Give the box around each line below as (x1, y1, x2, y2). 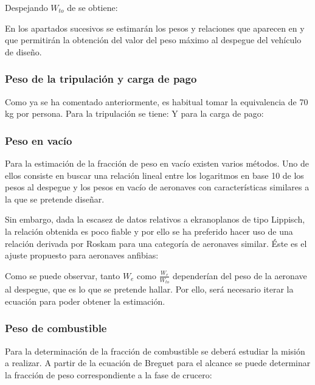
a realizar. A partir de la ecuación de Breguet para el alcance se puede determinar (5, 356, 311, 369)
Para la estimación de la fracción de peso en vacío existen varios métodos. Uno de (5, 157, 309, 169)
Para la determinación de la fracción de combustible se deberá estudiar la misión (5, 344, 305, 357)
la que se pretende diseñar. (5, 192, 105, 205)
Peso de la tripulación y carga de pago (5, 71, 197, 86)
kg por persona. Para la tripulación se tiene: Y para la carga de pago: (5, 107, 264, 120)
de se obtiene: (67, 1, 118, 13)
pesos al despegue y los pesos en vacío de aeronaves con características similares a (5, 181, 310, 193)
